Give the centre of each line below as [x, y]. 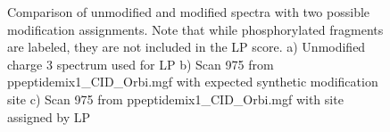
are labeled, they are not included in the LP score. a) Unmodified [187, 47]
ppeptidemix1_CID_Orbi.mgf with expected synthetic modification [193, 82]
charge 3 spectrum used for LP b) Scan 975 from [141, 64]
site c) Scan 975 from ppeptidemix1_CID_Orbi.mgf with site [175, 99]
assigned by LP [49, 116]
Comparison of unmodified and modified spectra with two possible [189, 12]
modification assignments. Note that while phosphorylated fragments [195, 29]
